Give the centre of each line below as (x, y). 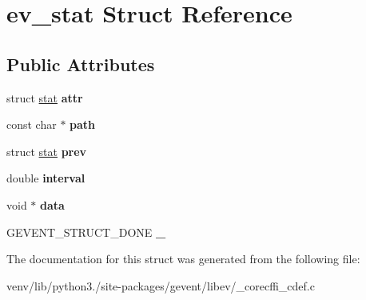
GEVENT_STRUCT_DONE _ (86, 232)
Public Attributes (81, 64)
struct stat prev (47, 151)
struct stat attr (45, 97)
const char (32, 124)
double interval (46, 178)
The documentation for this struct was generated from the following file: (183, 259)
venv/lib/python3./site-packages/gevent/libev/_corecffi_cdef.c (161, 285)
